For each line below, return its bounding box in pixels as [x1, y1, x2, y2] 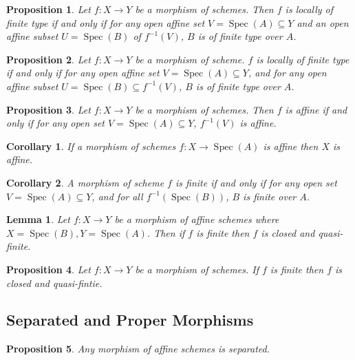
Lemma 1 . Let [6, 212, 70, 226]
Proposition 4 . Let [6, 262, 91, 276]
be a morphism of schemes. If [135, 262, 259, 276]
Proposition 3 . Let [6, 102, 91, 116]
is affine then [263, 138, 319, 153]
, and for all [92, 189, 143, 203]
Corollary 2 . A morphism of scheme [6, 175, 164, 189]
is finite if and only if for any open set [175, 175, 337, 189]
